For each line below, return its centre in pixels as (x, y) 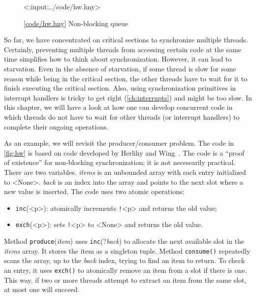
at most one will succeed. (42, 289)
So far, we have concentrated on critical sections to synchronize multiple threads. (126, 40)
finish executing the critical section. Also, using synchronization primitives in (120, 88)
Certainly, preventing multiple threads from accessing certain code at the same (123, 49)
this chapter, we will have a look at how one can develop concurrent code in (118, 107)
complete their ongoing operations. (56, 126)
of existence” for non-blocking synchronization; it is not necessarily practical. (120, 162)
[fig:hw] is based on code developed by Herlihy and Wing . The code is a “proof (124, 152)
